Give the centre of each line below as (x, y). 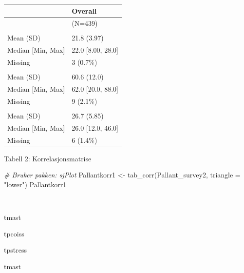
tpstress (15, 250)
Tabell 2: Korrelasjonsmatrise (48, 158)
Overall (84, 10)
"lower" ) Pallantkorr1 (35, 184)
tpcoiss (14, 233)
